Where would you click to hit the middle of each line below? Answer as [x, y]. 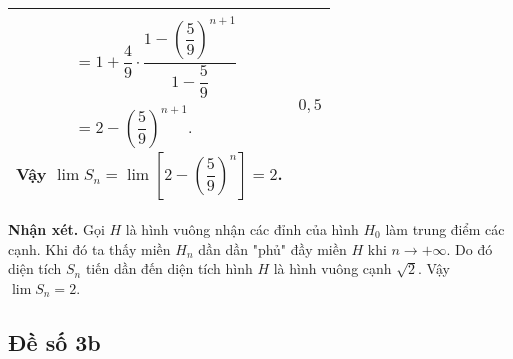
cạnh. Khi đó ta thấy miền [89, 248]
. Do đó [469, 248]
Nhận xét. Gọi [56, 228]
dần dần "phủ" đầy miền [272, 248]
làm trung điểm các [445, 228]
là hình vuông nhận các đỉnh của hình [242, 228]
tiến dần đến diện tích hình [169, 268]
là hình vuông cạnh [332, 268]
